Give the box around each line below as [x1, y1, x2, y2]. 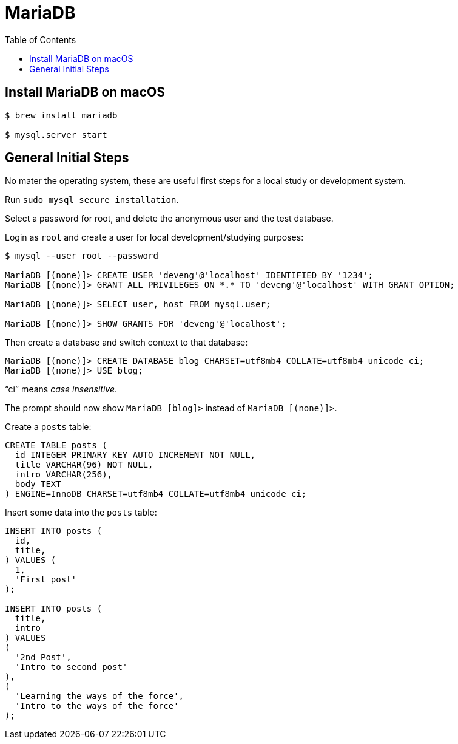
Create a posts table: [5, 421, 92, 432]
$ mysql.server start [5, 129, 107, 140]
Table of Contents [5, 34, 76, 45]
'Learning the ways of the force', [15, 691, 184, 701]
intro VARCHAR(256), [15, 469, 113, 480]
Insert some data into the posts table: [5, 507, 157, 518]
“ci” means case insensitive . [5, 384, 117, 395]
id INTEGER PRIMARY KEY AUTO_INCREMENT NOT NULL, [15, 450, 256, 460]
